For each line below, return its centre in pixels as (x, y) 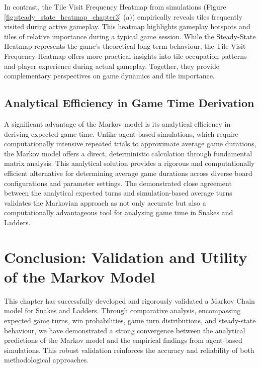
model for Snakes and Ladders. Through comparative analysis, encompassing (122, 310)
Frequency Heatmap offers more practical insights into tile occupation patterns (125, 56)
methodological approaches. (47, 360)
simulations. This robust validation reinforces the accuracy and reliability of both (129, 350)
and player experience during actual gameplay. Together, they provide (112, 66)
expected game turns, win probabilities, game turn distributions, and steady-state (130, 320)
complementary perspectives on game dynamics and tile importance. (109, 76)
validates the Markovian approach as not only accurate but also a (105, 202)
